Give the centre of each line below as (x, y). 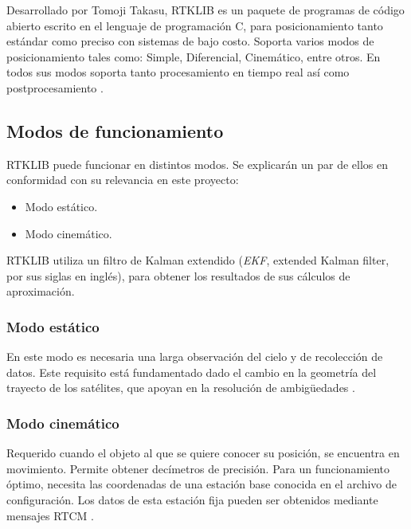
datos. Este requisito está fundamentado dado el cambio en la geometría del (192, 372)
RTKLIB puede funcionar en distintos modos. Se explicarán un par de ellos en (197, 164)
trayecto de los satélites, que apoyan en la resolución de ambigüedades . (181, 388)
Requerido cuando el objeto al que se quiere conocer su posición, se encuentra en (203, 453)
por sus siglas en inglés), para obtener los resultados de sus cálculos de (178, 275)
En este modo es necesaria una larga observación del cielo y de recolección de (195, 357)
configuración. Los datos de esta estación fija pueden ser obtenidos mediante (192, 499)
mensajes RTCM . (51, 515)
